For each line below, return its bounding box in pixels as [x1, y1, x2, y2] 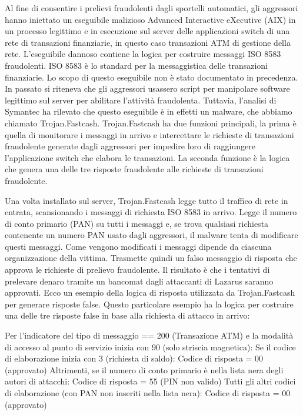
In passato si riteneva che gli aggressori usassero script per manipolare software [5, 82, 290, 95]
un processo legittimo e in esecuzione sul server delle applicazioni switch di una [5, 25, 290, 37]
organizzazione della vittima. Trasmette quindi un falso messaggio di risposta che [5, 252, 297, 264]
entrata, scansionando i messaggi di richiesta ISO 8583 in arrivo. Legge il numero [5, 206, 297, 218]
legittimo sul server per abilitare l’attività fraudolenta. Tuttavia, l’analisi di [5, 93, 277, 106]
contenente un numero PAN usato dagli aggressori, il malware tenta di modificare [5, 229, 298, 241]
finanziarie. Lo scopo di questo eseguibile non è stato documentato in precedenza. [5, 71, 298, 83]
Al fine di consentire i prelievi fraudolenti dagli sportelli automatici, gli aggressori [5, 2, 298, 14]
